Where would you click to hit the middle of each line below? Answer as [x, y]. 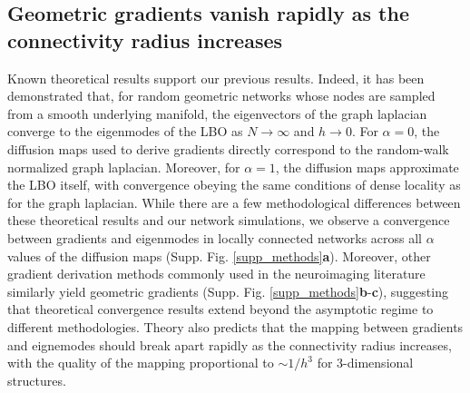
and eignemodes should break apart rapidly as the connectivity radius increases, [230, 344]
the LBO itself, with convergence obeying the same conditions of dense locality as [234, 185]
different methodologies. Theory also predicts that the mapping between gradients [235, 326]
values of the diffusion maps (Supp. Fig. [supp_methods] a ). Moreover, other [219, 255]
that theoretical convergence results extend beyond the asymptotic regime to [220, 309]
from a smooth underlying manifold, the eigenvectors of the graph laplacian [217, 113]
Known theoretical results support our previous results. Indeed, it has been [216, 78]
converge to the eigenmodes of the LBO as [125, 131]
